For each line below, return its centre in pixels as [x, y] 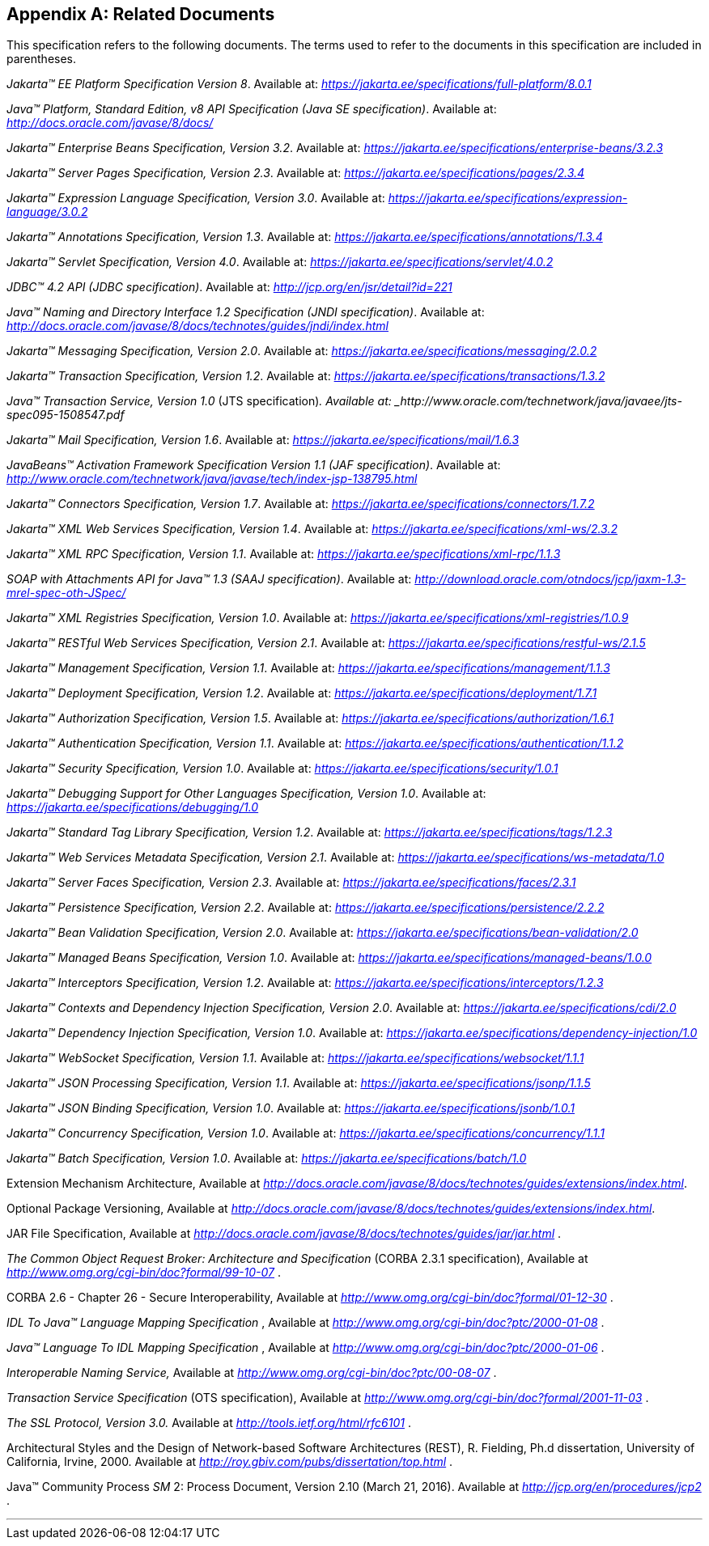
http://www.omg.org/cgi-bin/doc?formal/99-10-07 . [144, 1273]
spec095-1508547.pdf [66, 415]
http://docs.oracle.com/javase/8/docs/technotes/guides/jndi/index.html [197, 326]
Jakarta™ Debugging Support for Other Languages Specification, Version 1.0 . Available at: [246, 794]
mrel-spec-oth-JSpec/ [66, 593]
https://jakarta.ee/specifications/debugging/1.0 [133, 807]
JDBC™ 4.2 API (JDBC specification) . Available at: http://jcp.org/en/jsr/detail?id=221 [229, 287]
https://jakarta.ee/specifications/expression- [508, 198]
